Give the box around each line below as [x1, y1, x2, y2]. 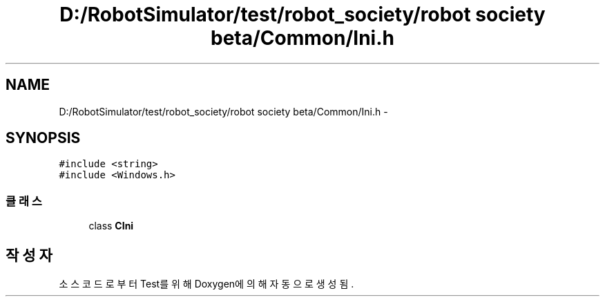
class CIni [88, 220, 134, 232]
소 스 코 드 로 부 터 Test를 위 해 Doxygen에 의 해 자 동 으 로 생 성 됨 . [59, 278, 354, 290]
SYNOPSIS [6, 129, 81, 147]
